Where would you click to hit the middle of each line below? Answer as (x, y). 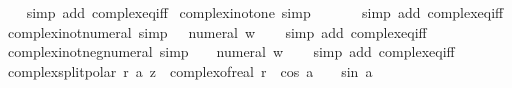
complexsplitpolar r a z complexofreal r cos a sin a (190, 70)
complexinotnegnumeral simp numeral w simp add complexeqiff (231, 51)
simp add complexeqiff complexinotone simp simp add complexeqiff (265, 12)
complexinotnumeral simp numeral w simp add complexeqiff (217, 31)
